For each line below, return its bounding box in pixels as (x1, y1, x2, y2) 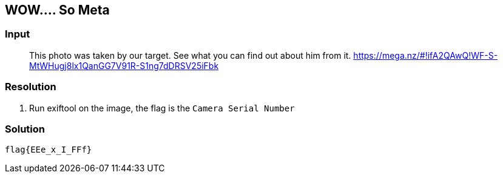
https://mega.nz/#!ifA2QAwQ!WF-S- (353, 50, 498, 61)
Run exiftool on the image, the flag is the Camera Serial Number (29, 102, 295, 113)
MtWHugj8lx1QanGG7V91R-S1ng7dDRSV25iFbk (29, 60, 219, 71)
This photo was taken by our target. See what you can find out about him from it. (29, 50, 351, 61)
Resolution (5, 81, 56, 93)
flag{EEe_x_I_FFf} (5, 145, 92, 155)
